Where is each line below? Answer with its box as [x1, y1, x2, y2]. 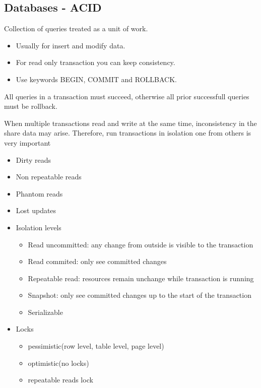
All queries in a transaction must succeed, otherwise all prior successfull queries [4, 91, 249, 101]
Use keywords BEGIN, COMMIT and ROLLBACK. [16, 74, 177, 84]
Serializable [28, 306, 63, 317]
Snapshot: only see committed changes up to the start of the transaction [28, 290, 251, 300]
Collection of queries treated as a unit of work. [4, 23, 148, 34]
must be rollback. [4, 101, 57, 111]
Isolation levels [16, 222, 61, 232]
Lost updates [16, 205, 56, 216]
